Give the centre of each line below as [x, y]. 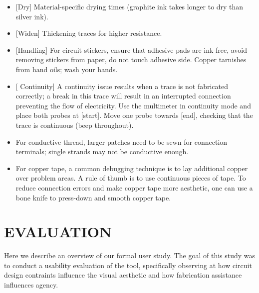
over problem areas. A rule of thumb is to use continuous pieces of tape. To [131, 178]
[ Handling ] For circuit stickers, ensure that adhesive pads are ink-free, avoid [131, 49]
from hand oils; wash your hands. [67, 69]
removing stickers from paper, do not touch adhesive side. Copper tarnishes [131, 59]
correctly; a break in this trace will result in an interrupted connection [123, 96]
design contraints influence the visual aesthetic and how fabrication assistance [123, 275]
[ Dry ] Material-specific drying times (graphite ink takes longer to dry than [129, 6]
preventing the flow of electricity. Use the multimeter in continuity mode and [133, 105]
